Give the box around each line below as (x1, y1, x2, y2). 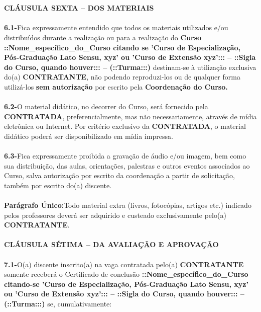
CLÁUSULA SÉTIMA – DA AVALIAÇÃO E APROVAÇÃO (4, 239, 219, 250)
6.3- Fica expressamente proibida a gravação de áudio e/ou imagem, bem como (4, 150, 246, 161)
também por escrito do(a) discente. (4, 180, 112, 190)
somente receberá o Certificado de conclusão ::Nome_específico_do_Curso (4, 269, 248, 279)
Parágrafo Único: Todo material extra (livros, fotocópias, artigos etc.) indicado (4, 200, 251, 210)
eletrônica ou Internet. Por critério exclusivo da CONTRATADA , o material (4, 121, 246, 131)
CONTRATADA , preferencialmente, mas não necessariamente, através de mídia (4, 111, 257, 121)
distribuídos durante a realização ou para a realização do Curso (4, 32, 202, 42)
